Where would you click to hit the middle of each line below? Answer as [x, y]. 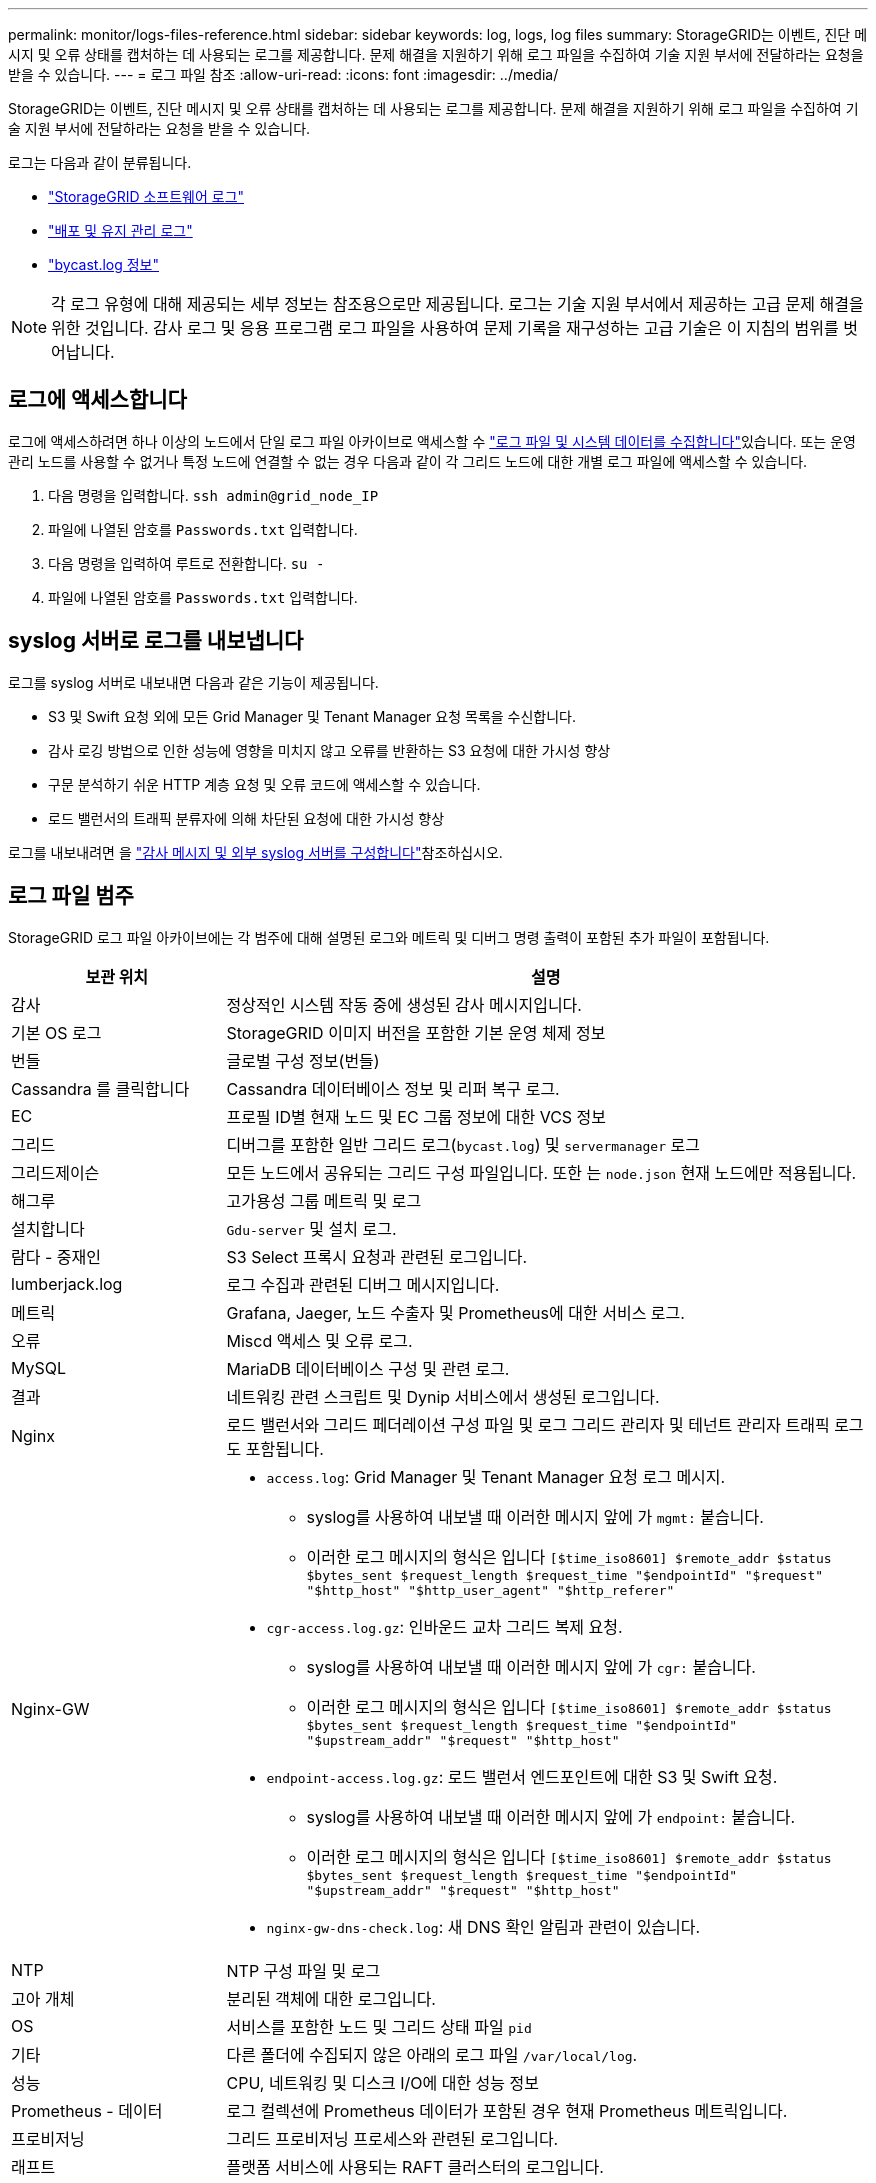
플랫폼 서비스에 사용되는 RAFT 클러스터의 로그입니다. [415, 2166]
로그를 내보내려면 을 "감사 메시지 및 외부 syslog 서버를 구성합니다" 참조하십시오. [255, 852]
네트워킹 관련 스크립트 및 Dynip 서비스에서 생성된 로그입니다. [443, 1396]
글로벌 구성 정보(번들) [303, 1060]
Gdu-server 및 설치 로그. [311, 1228]
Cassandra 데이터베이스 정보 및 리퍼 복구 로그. [393, 1088]
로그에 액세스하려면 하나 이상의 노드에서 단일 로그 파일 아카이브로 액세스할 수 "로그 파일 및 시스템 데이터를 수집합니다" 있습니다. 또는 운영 [432, 441]
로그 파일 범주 [71, 896]
